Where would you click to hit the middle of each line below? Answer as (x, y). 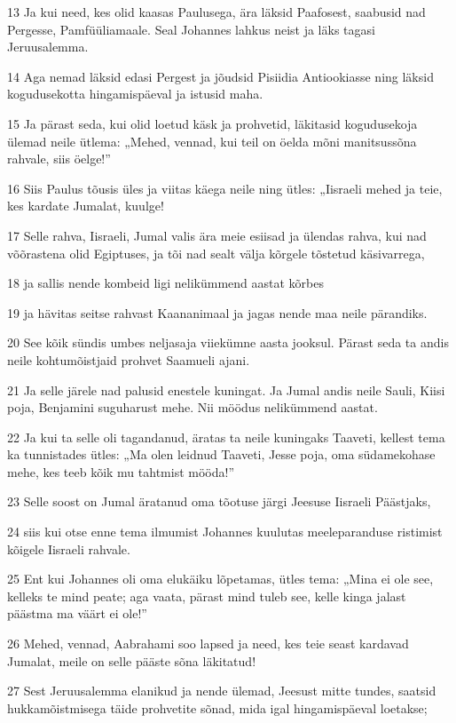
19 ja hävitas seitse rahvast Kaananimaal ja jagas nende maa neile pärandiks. (217, 312)
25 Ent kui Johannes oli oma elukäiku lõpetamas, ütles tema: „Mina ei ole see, (220, 579)
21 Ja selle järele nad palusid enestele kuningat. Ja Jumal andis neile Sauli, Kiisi (226, 389)
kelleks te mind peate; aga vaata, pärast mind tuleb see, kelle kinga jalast (207, 596)
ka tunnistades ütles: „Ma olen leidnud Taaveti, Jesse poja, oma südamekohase (221, 454)
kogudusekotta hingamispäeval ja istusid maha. (135, 94)
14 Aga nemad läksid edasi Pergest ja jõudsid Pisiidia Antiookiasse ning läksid (220, 76)
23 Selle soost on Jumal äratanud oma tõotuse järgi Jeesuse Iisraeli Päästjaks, (219, 501)
